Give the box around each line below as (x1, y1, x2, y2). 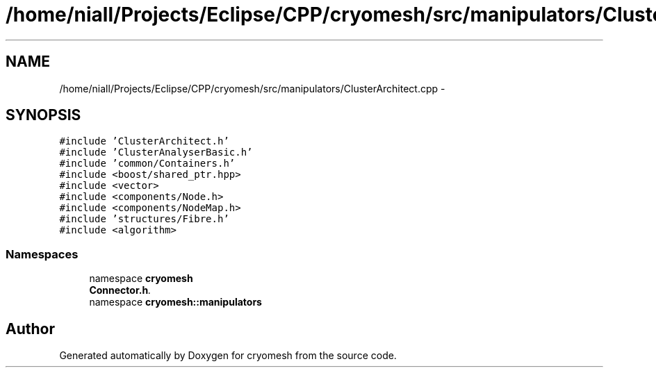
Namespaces (6, 247, 79, 261)
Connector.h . (89, 284, 151, 297)
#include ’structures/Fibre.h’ (59, 213, 229, 225)
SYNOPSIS (6, 106, 81, 124)
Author (6, 320, 55, 338)
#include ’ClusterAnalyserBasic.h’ (59, 147, 253, 158)
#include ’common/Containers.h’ (59, 158, 236, 169)
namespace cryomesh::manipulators (89, 296, 262, 308)
